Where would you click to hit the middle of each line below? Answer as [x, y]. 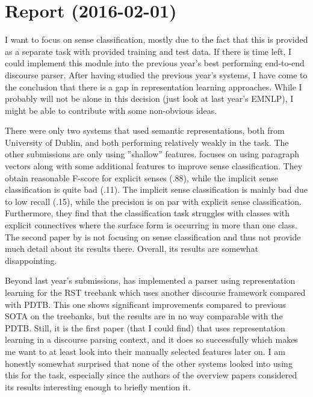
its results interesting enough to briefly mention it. [98, 386]
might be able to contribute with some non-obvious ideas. [111, 110]
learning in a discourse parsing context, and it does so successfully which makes [151, 339]
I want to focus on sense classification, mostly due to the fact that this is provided [156, 39]
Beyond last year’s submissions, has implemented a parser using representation [150, 280]
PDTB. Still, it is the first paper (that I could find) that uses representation [145, 327]
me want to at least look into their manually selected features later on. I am [145, 351]
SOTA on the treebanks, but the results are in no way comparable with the [144, 316]
